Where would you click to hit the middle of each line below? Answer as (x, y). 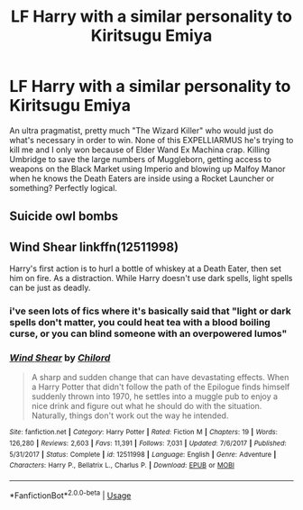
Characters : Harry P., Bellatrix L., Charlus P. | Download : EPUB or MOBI (122, 466)
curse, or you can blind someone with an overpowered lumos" (148, 333)
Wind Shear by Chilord (60, 358)
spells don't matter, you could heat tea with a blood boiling (140, 323)
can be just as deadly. (50, 288)
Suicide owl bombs (64, 217)
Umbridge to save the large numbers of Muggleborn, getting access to (141, 159)
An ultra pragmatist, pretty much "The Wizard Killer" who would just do (141, 130)
